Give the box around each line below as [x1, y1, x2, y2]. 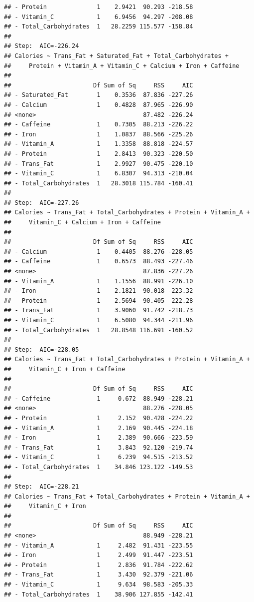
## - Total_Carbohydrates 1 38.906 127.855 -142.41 [4, 591, 193, 598]
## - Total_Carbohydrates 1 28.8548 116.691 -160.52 [4, 326, 193, 334]
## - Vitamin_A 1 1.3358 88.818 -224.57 [4, 140, 193, 148]
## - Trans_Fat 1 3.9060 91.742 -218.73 [4, 307, 193, 314]
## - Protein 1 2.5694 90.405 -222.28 [4, 297, 193, 304]
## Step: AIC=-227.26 [4, 199, 79, 206]
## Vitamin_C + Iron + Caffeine [4, 365, 126, 373]
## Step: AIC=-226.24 [4, 42, 79, 50]
